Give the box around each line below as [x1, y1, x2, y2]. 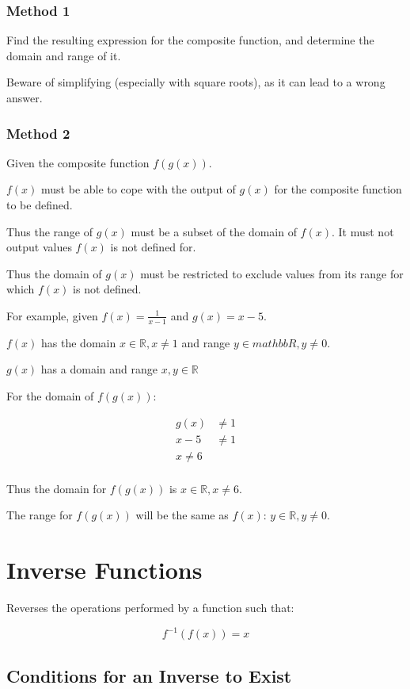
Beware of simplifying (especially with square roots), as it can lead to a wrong [6, 74, 385, 90]
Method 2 [6, 123, 70, 143]
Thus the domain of [6, 265, 102, 281]
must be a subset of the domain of [131, 223, 297, 239]
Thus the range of [6, 223, 93, 239]
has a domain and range [40, 361, 158, 377]
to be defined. [6, 197, 73, 212]
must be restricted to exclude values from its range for [140, 265, 404, 281]
